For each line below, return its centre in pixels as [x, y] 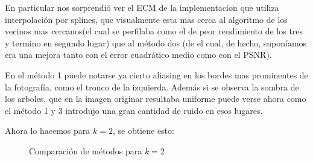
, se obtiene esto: [143, 131]
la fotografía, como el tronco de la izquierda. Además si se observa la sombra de [152, 87]
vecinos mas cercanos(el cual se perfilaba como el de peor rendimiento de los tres [154, 31]
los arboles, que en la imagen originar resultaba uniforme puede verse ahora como [156, 99]
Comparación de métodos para [86, 150]
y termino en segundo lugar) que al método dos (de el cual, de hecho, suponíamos [156, 43]
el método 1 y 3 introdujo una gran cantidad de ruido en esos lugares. [134, 110]
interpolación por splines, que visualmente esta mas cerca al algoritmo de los [146, 19]
